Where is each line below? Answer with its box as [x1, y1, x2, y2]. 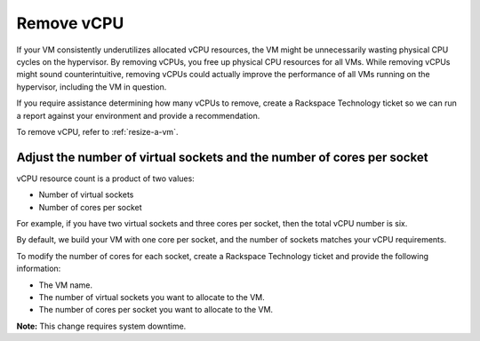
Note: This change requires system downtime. [16, 321, 187, 331]
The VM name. [38, 280, 93, 290]
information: [16, 263, 61, 274]
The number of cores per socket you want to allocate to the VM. [38, 305, 274, 315]
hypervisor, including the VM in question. [16, 81, 167, 92]
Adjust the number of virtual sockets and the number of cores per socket [16, 149, 428, 164]
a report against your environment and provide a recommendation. [16, 110, 260, 121]
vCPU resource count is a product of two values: [16, 173, 195, 184]
